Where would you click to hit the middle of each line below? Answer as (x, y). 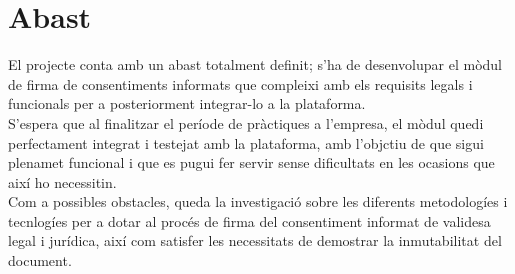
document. (40, 260)
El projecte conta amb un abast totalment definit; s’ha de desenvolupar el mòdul (255, 64)
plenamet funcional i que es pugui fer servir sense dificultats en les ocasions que (251, 162)
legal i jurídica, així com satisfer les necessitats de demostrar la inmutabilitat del (255, 240)
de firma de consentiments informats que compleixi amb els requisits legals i (240, 83)
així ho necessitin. (62, 181)
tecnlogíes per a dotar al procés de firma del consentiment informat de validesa (249, 220)
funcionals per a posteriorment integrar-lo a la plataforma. (187, 103)
